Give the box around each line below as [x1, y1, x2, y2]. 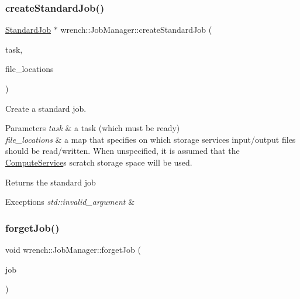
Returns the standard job [5, 176, 96, 188]
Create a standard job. [5, 102, 87, 114]
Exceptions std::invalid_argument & [5, 195, 135, 208]
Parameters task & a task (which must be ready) [5, 122, 180, 134]
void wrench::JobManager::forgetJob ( [5, 243, 141, 255]
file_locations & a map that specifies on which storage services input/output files [5, 133, 296, 145]
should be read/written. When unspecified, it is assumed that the [5, 145, 240, 157]
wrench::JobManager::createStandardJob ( [60, 23, 212, 36]
